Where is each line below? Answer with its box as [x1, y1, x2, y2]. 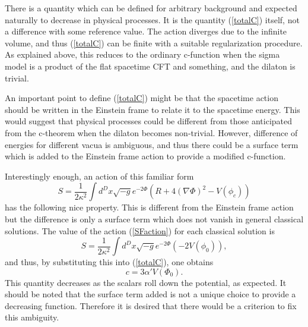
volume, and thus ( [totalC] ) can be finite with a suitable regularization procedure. [5, 36, 303, 49]
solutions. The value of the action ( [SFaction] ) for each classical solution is [5, 224, 275, 237]
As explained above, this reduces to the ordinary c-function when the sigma [5, 48, 280, 61]
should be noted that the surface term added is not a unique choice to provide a [5, 288, 296, 300]
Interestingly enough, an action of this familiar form [5, 169, 194, 182]
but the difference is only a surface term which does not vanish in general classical [5, 212, 304, 225]
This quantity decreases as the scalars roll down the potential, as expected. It [5, 276, 287, 288]
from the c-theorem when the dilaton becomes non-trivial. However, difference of [5, 126, 298, 139]
